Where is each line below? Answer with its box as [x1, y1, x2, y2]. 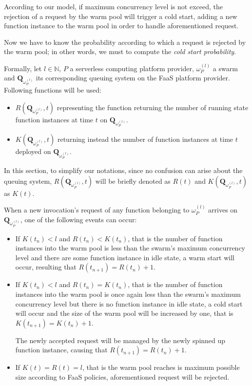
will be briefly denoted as [95, 175, 171, 186]
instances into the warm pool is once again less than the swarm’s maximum [15, 289, 241, 299]
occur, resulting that [15, 262, 77, 272]
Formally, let [4, 63, 42, 73]
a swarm [213, 63, 238, 73]
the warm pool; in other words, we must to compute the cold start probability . [4, 46, 236, 57]
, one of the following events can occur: [20, 214, 137, 224]
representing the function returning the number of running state [57, 102, 249, 112]
